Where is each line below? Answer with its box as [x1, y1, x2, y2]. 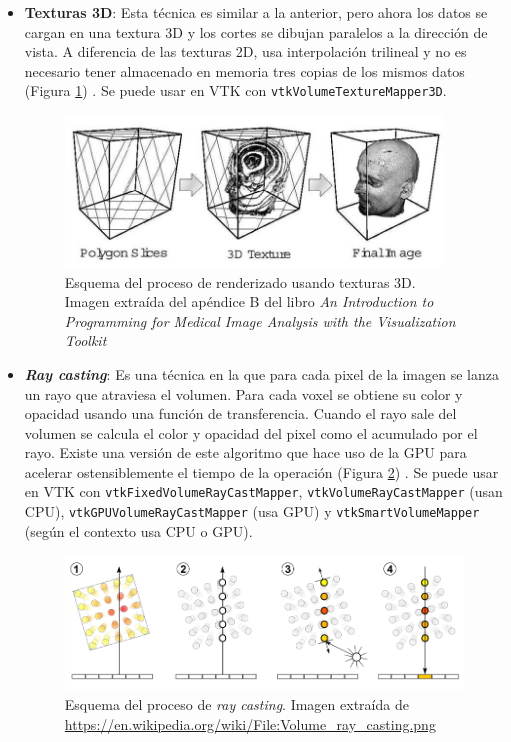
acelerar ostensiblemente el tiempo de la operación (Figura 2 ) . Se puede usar [24, 461, 499, 482]
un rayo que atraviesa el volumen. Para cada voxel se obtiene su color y [24, 383, 463, 404]
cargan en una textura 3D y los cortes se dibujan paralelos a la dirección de [24, 21, 488, 42]
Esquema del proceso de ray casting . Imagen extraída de [64, 694, 409, 715]
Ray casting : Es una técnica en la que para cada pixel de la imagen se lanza [24, 363, 499, 384]
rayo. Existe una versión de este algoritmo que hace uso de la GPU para [24, 442, 467, 463]
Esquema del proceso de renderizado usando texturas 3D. [64, 271, 416, 292]
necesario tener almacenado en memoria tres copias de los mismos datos [24, 60, 465, 81]
